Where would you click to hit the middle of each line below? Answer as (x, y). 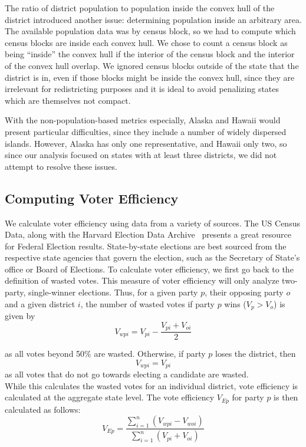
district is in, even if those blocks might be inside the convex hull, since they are (150, 77)
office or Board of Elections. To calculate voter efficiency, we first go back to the (149, 269)
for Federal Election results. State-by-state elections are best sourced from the (146, 246)
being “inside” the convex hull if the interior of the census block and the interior (150, 54)
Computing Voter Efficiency (92, 198)
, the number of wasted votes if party (147, 303)
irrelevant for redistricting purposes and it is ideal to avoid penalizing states (142, 89)
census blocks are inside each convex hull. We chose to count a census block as (146, 42)
